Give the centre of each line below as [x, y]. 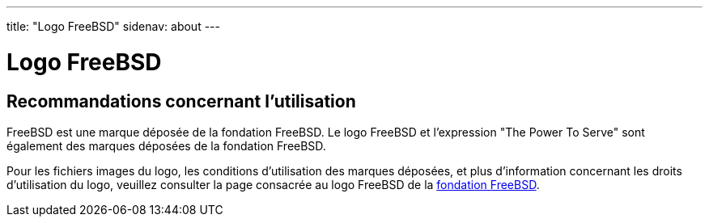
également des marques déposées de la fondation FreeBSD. [166, 145]
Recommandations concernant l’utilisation [181, 101]
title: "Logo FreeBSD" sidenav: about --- [113, 26]
